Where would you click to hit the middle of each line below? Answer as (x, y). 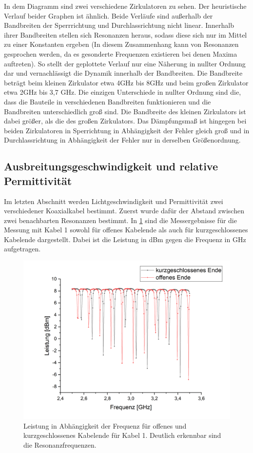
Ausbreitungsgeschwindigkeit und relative (111, 166)
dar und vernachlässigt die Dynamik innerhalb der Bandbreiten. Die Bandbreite (123, 73)
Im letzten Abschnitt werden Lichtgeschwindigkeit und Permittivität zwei (114, 201)
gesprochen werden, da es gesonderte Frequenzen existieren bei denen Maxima (121, 53)
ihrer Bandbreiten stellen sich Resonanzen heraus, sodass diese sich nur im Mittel (126, 34)
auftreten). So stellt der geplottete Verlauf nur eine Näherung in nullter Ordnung (125, 63)
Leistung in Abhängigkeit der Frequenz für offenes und (105, 425)
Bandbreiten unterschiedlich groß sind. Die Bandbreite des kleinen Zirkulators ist (125, 111)
